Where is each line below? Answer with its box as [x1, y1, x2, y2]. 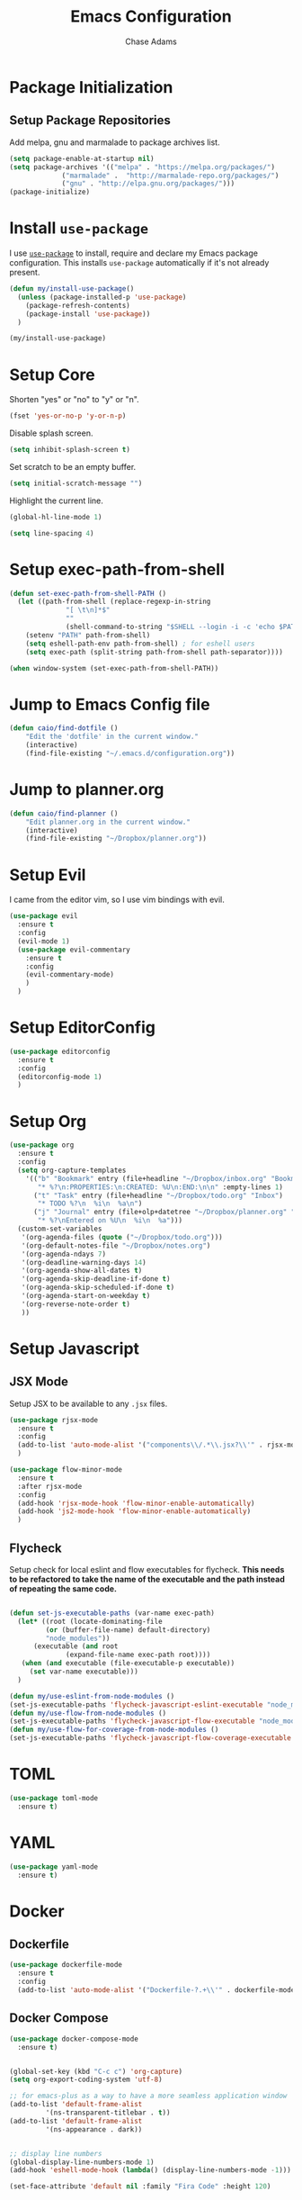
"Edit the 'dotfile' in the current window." [25, 732, 200, 742]
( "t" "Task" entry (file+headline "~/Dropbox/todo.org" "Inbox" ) [32, 1191, 283, 1200]
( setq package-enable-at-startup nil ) [9, 154, 155, 163]
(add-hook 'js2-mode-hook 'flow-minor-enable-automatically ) [17, 1507, 252, 1516]
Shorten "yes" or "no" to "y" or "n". [9, 394, 139, 405]
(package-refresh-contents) [25, 301, 130, 310]
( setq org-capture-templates [17, 1166, 127, 1175]
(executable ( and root [32, 1642, 119, 1651]
